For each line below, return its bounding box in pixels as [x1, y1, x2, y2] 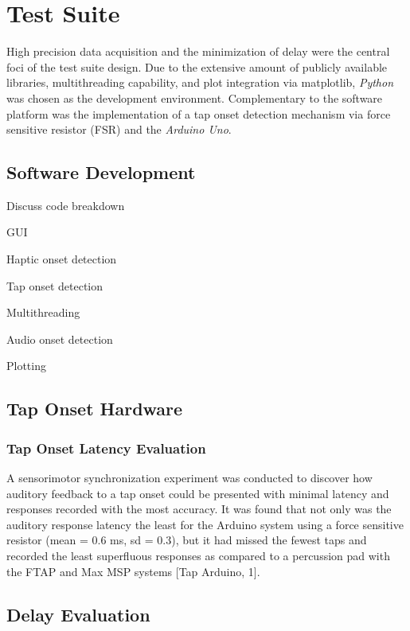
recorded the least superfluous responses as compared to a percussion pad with [6, 547, 390, 564]
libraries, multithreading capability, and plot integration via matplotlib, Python [6, 74, 394, 91]
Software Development [6, 160, 196, 185]
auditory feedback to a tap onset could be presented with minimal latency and [6, 485, 389, 501]
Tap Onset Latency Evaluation [6, 438, 206, 458]
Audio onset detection [6, 330, 113, 347]
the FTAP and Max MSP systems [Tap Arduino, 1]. [6, 563, 260, 579]
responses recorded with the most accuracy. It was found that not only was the [6, 501, 392, 517]
